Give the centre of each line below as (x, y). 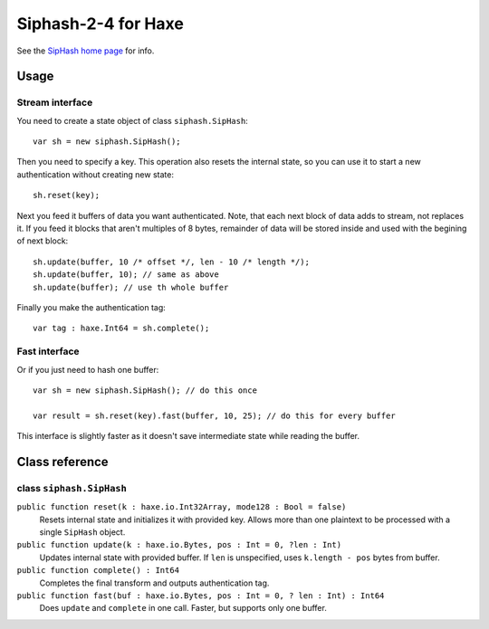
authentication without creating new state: (95, 174)
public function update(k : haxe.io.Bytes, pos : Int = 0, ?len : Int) (179, 545)
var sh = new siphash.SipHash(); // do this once (145, 390)
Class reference (62, 462)
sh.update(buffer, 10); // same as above (126, 275)
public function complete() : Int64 (98, 571)
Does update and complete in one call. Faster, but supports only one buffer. (183, 608)
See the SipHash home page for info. (86, 51)
